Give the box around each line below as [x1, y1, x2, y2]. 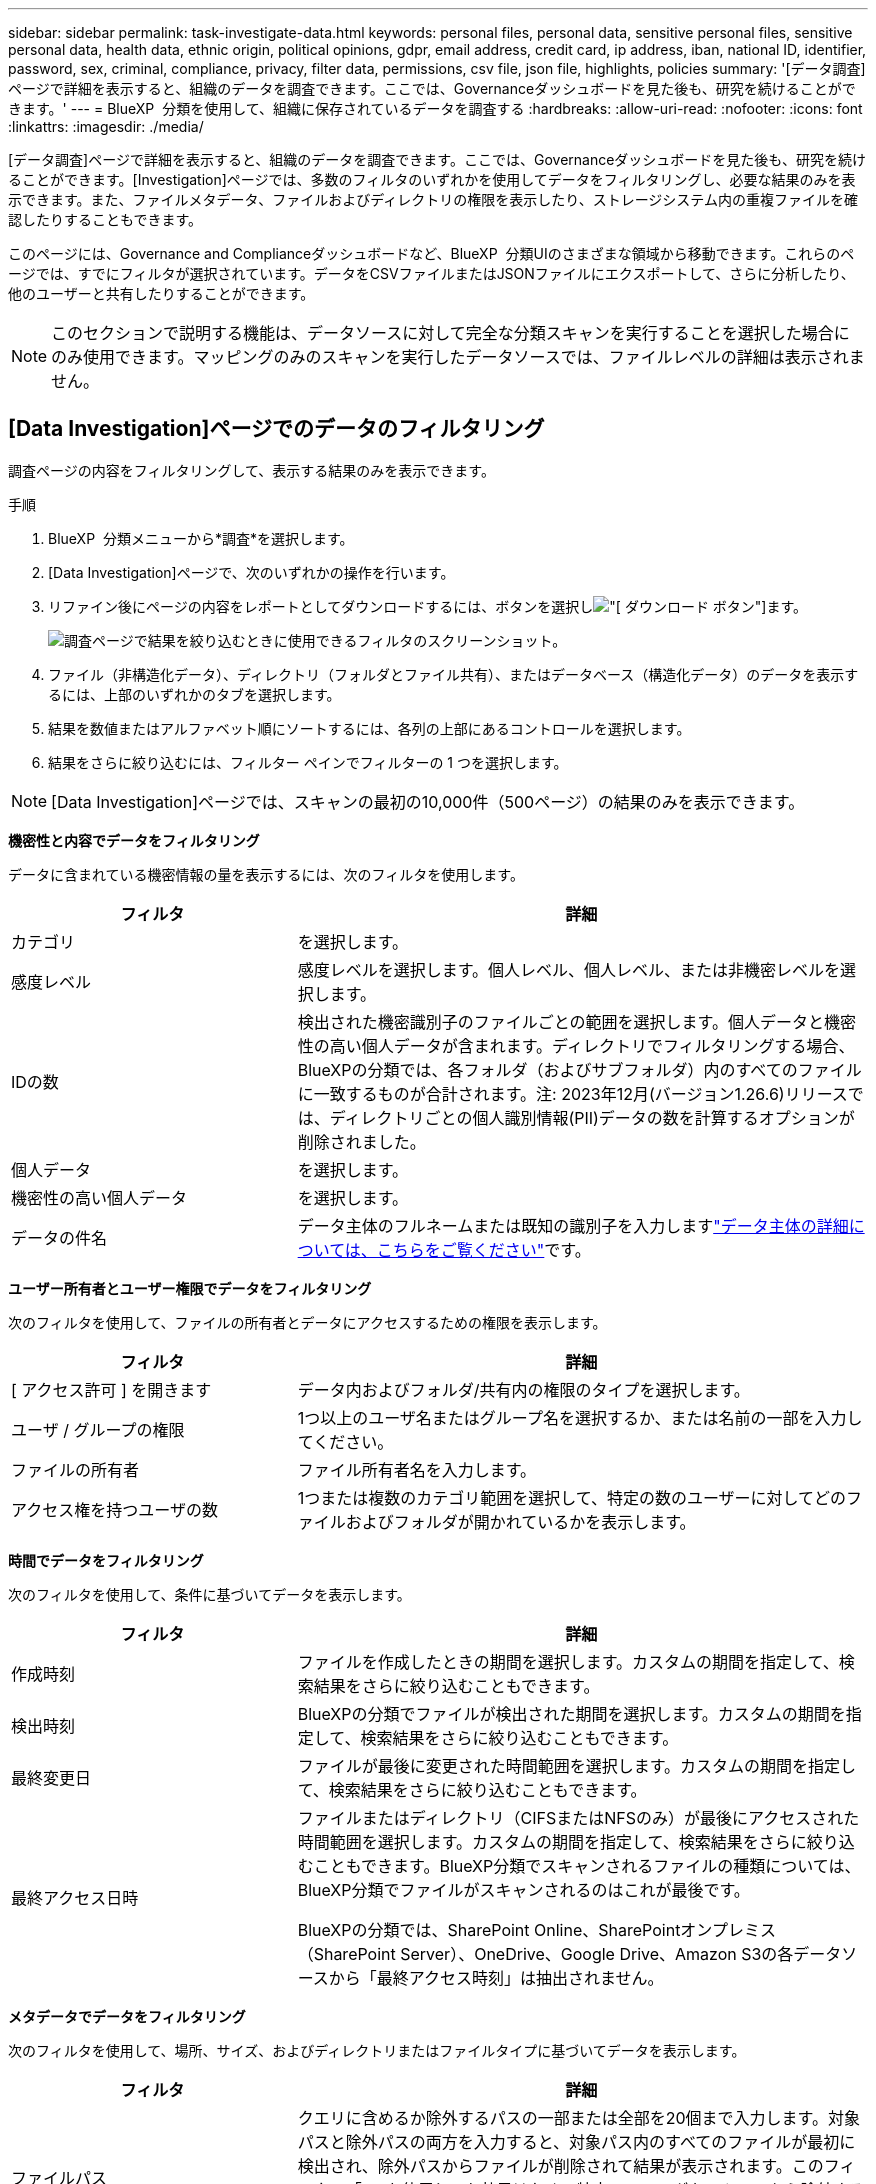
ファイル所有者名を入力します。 [297, 1459, 537, 1480]
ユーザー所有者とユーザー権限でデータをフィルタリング [8, 1279, 372, 1297]
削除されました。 [297, 1131, 426, 1152]
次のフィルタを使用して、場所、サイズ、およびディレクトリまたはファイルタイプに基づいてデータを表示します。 [8, 2041, 746, 2059]
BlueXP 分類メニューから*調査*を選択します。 [48, 529, 354, 547]
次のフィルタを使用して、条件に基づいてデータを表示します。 [8, 1585, 411, 1603]
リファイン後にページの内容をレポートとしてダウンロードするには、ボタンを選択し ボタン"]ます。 [48, 597, 808, 615]
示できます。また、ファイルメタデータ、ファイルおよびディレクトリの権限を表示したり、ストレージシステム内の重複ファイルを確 [8, 191, 858, 208]
